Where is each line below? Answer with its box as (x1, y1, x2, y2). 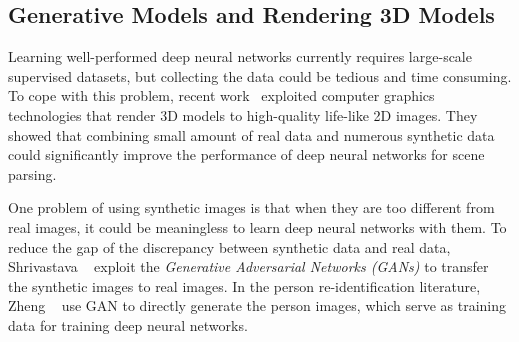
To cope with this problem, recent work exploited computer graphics (8, 85, 435, 106)
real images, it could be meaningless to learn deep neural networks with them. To (8, 216, 507, 237)
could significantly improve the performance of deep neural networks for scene (8, 144, 485, 165)
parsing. (8, 163, 57, 184)
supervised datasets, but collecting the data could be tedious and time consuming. (8, 65, 512, 86)
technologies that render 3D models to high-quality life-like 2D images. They (8, 104, 478, 125)
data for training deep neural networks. (8, 314, 248, 335)
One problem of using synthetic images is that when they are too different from (8, 197, 495, 218)
